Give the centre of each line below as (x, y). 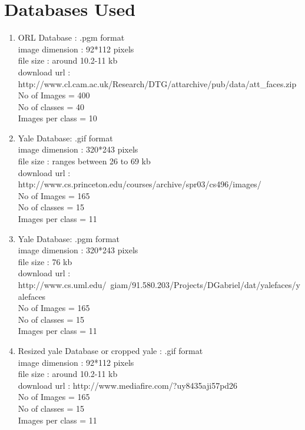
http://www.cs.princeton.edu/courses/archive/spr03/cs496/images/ (140, 184)
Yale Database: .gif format (65, 138)
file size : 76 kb (45, 261)
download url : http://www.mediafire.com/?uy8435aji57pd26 (128, 385)
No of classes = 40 (51, 106)
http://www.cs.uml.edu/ (62, 285)
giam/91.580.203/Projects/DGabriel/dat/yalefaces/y (205, 285)
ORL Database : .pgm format (71, 37)
